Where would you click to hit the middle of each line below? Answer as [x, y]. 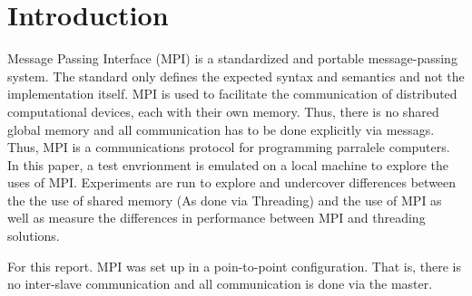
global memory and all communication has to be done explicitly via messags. [221, 129]
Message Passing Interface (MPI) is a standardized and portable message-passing [232, 58]
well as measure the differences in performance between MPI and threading [216, 218]
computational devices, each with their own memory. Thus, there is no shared [223, 111]
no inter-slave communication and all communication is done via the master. [220, 284]
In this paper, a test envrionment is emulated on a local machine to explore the [228, 164]
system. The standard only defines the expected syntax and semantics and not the [236, 76]
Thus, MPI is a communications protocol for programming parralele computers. [229, 147]
